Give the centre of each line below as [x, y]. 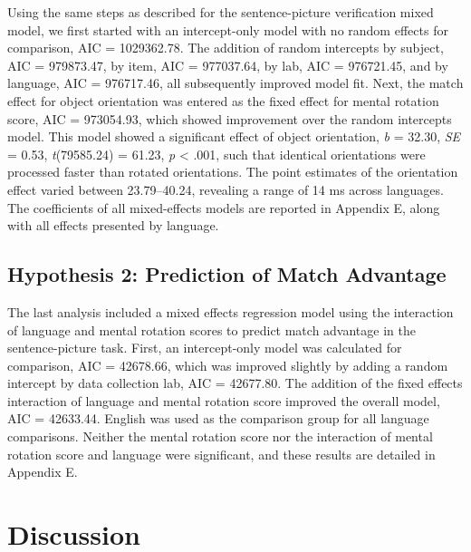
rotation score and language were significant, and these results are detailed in [221, 454]
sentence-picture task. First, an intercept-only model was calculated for [205, 348]
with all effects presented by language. [113, 225]
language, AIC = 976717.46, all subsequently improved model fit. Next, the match [235, 83]
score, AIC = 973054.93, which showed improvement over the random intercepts [230, 118]
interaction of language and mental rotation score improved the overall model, [224, 400]
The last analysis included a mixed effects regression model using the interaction [231, 311]
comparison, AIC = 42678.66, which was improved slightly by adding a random [228, 365]
